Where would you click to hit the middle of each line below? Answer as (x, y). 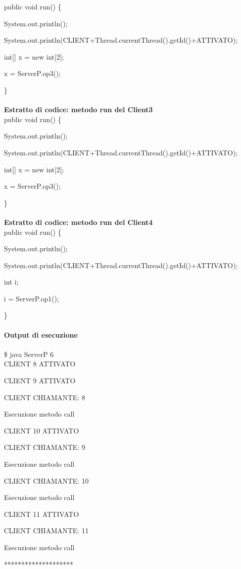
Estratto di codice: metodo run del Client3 (78, 109)
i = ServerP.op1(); (32, 298)
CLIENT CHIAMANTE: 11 (46, 531)
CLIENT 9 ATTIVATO (40, 381)
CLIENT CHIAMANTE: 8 (45, 397)
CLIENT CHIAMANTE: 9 (45, 447)
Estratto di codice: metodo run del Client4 (78, 222)
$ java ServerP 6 (29, 354)
